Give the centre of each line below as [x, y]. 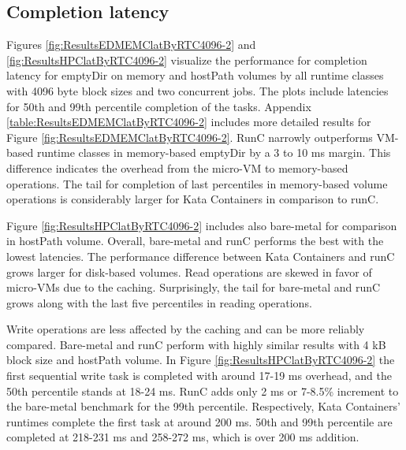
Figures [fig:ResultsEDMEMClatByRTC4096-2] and [131, 45]
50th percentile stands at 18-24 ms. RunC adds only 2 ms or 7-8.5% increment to [203, 390]
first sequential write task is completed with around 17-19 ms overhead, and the [199, 376]
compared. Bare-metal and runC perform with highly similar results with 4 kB [196, 344]
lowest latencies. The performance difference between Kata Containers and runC [201, 256]
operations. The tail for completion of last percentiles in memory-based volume [197, 183]
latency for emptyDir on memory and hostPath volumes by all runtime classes [195, 75]
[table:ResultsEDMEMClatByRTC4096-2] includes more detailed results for [189, 122]
